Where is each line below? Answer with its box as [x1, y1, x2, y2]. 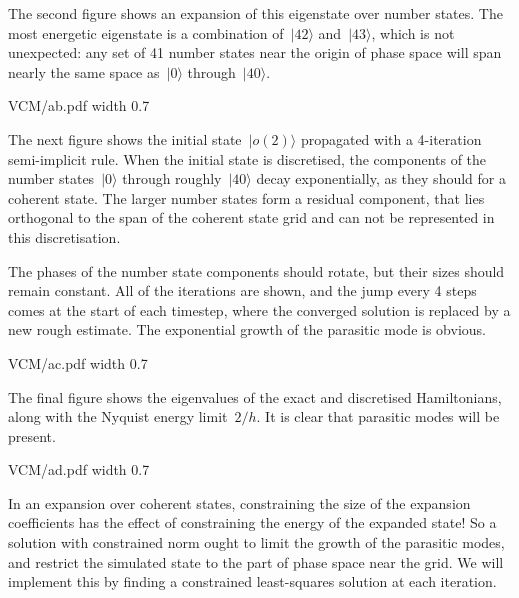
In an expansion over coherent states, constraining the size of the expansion [8, 492, 471, 513]
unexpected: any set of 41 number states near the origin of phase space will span [8, 42, 502, 63]
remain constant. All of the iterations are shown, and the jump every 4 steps [8, 280, 477, 301]
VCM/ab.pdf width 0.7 [8, 95, 150, 116]
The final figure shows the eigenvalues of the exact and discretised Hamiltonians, [8, 386, 502, 407]
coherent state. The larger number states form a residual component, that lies [8, 187, 485, 208]
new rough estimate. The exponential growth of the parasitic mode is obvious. [8, 319, 486, 340]
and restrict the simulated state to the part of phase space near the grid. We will [8, 551, 504, 572]
